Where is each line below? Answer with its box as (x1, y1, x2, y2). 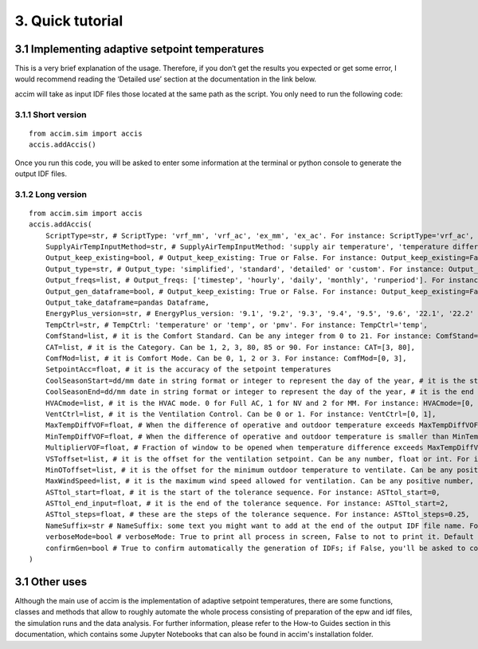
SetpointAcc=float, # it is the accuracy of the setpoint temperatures (45, 365, 331, 374)
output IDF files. (14, 168, 68, 179)
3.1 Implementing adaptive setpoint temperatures (14, 42, 264, 56)
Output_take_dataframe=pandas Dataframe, (45, 298, 210, 307)
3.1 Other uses (14, 575, 88, 588)
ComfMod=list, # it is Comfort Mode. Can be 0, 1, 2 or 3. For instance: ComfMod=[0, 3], (45, 354, 407, 363)
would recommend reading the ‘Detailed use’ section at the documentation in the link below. (14, 74, 317, 84)
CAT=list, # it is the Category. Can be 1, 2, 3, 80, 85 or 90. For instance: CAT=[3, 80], (45, 343, 416, 352)
